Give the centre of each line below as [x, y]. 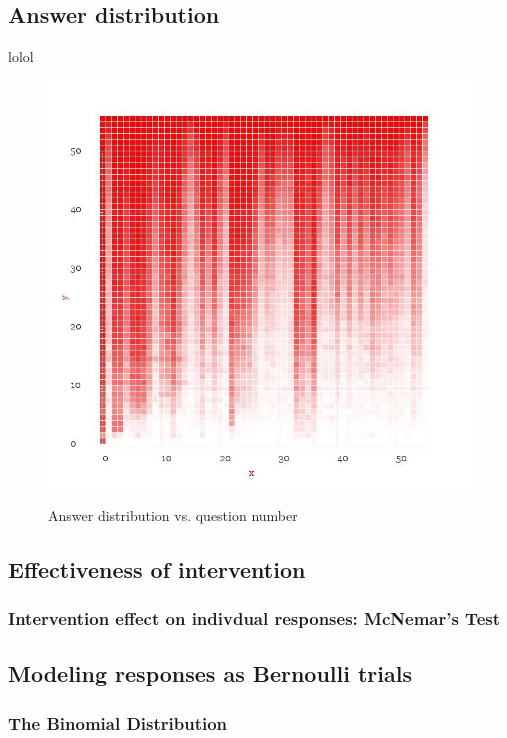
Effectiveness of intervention [157, 568]
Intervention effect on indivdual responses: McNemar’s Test [254, 618]
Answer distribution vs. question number [173, 514]
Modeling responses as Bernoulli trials [210, 673]
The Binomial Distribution [118, 722]
